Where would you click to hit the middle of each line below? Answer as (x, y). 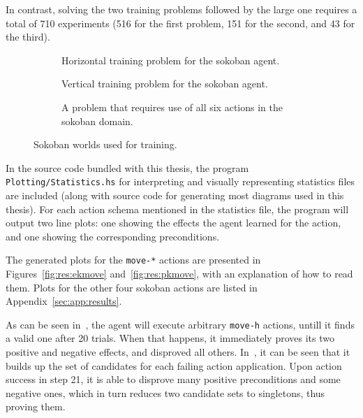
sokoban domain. (97, 121)
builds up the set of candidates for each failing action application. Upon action (174, 365)
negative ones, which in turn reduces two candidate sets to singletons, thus (165, 392)
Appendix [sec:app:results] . (64, 301)
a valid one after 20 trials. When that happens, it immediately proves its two (170, 338)
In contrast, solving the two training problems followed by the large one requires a (181, 9)
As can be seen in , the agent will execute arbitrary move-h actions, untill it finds (180, 324)
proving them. (36, 406)
